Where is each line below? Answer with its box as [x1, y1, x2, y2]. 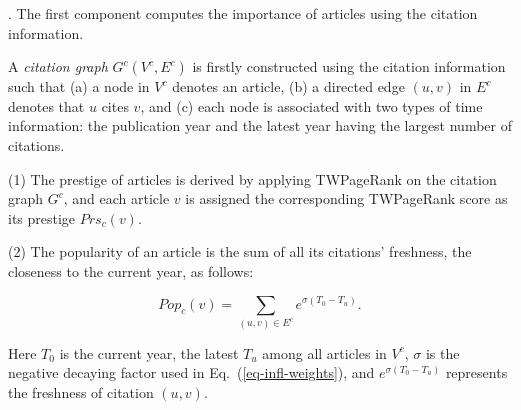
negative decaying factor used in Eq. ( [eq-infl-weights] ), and [8, 362, 375, 383]
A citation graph [8, 56, 108, 77]
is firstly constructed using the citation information [192, 56, 506, 77]
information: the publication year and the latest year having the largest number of [8, 115, 512, 136]
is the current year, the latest [59, 342, 239, 363]
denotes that [8, 95, 85, 116]
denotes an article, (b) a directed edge [172, 76, 405, 97]
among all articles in [262, 342, 387, 363]
